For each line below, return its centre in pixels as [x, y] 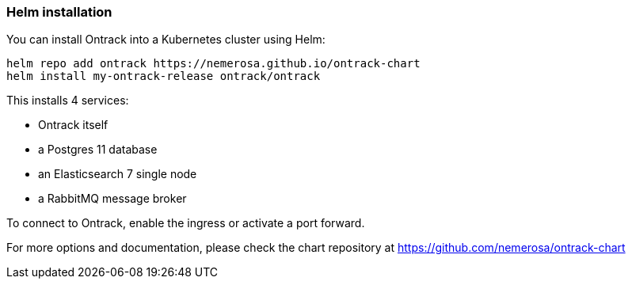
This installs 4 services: [68, 101]
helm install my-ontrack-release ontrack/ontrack [164, 76]
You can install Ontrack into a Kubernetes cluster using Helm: [166, 40]
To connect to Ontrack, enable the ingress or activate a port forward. [186, 223]
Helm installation [59, 12]
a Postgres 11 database [98, 150]
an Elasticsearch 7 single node [118, 174]
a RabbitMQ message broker [112, 199]
